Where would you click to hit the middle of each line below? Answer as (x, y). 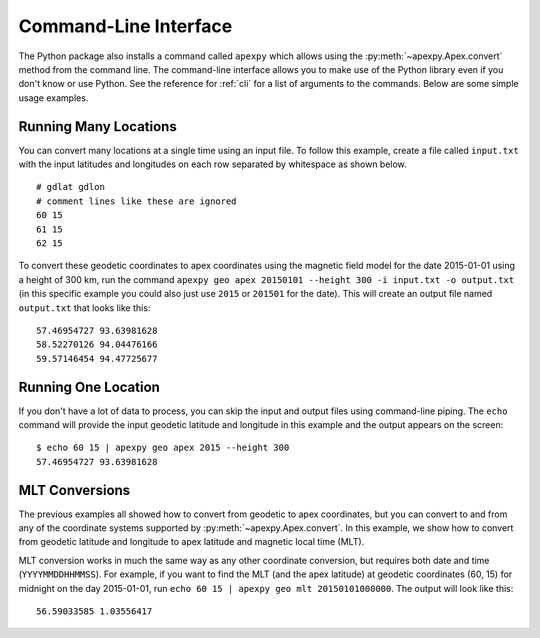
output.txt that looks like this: (84, 307)
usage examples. (53, 97)
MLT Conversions (74, 490)
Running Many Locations (97, 126)
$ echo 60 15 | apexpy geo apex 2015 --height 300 (163, 448)
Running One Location (89, 386)
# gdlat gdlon (70, 187)
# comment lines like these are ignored (136, 201)
